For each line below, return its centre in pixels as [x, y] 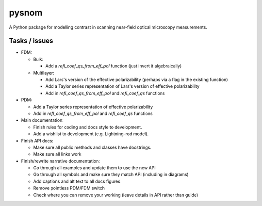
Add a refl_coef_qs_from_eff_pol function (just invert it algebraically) [114, 66]
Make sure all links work [57, 154]
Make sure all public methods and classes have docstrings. [92, 147]
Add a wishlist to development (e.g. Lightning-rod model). [91, 134]
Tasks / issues [31, 41]
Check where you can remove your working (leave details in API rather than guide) [116, 195]
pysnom [26, 13]
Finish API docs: [37, 141]
